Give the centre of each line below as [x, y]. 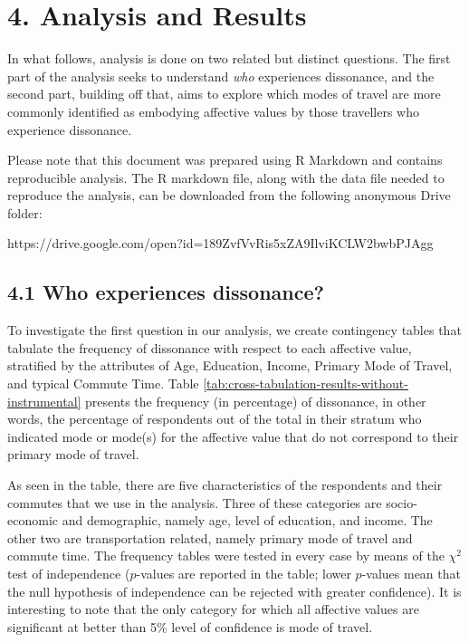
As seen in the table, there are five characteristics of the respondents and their [225, 485]
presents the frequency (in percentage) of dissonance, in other [256, 401]
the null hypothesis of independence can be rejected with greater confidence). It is [234, 591]
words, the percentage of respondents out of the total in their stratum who [215, 419]
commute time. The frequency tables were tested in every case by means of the [226, 556]
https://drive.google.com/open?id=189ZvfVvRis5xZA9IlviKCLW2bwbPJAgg [220, 243]
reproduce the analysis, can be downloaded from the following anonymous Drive [229, 195]
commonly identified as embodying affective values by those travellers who [213, 111]
